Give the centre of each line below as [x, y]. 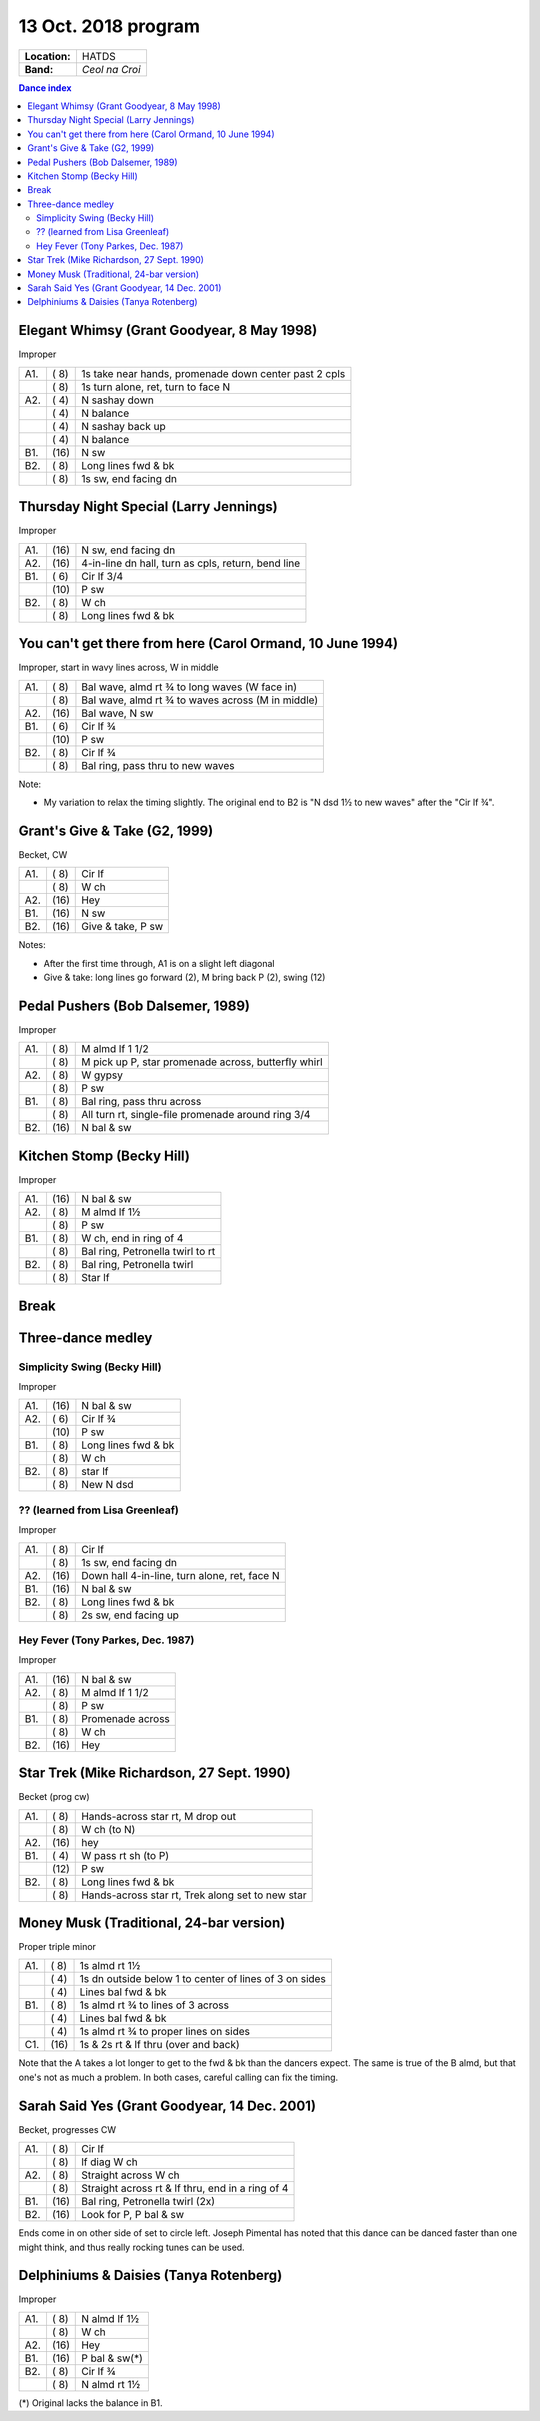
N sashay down [117, 400]
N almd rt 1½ [110, 2384]
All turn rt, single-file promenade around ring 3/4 [196, 1115]
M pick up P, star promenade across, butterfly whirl [202, 1062]
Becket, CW [43, 854]
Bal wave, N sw [117, 713]
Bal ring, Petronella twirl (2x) [148, 2202]
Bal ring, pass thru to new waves [158, 765]
